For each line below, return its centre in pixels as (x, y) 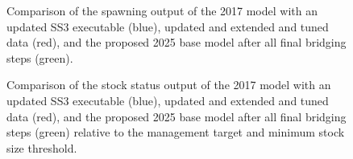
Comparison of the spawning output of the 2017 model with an (162, 10)
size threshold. (42, 147)
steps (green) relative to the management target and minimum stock (176, 132)
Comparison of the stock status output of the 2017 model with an (169, 85)
